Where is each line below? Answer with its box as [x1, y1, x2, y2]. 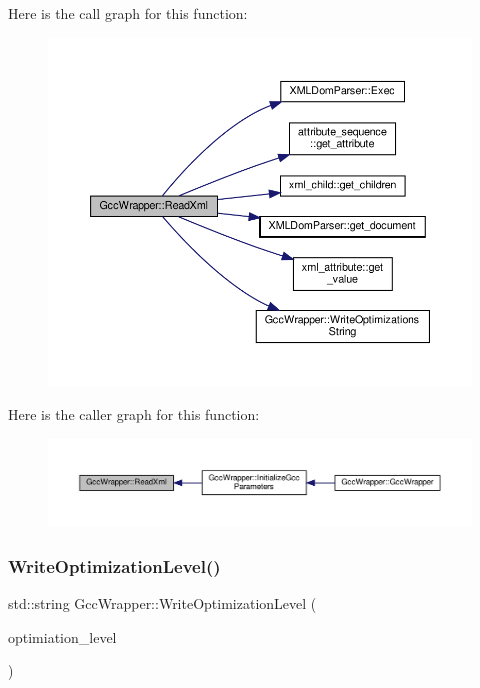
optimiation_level [8, 626, 117, 647]
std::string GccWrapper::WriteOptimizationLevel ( [8, 593, 317, 614]
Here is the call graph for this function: [8, 3, 248, 23]
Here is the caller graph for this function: [8, 404, 260, 425]
